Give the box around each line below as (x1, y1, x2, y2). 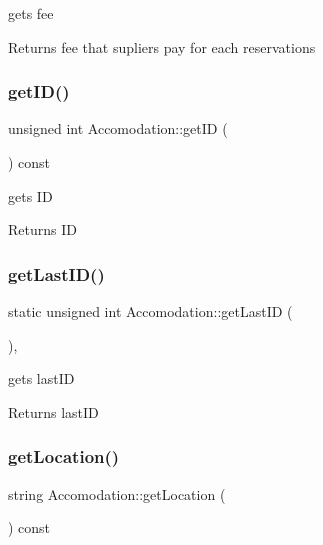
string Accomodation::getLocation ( (8, 483, 226, 504)
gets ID (8, 185, 53, 206)
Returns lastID (8, 401, 99, 422)
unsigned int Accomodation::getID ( (8, 118, 228, 139)
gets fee (8, 3, 54, 23)
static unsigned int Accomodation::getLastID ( (8, 301, 293, 321)
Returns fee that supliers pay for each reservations (8, 36, 316, 57)
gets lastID (8, 368, 75, 389)
